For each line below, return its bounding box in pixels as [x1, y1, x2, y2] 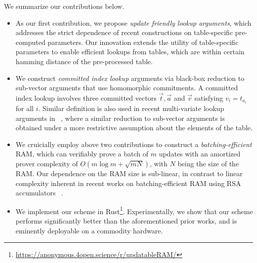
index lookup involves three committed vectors [15, 92, 157, 103]
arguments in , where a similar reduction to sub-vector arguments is [15, 113, 225, 123]
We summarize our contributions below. [4, 1, 125, 11]
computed [15, 37, 45, 47]
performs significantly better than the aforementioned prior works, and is [15, 216, 237, 226]
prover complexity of [15, 158, 78, 169]
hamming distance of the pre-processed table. [15, 56, 153, 66]
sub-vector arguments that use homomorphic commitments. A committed [15, 82, 238, 93]
